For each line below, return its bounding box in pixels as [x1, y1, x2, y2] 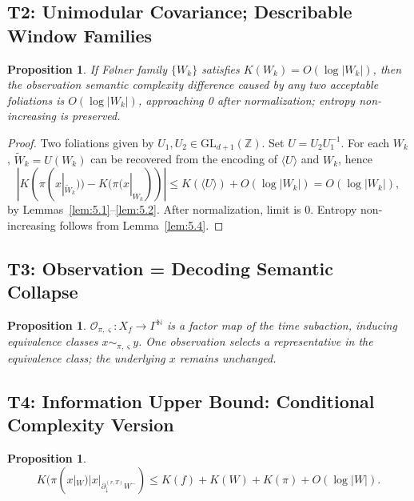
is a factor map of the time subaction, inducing [166, 317, 397, 334]
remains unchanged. [179, 349, 277, 366]
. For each [340, 134, 390, 150]
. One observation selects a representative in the [138, 333, 373, 350]
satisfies [201, 60, 240, 77]
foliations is [7, 91, 65, 108]
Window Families [7, 22, 153, 47]
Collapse [7, 279, 78, 304]
